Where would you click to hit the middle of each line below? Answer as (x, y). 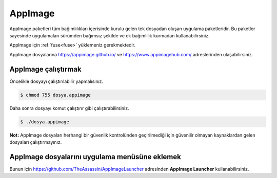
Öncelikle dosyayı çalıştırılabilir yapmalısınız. (56, 81)
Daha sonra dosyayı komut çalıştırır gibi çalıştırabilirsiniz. (69, 108)
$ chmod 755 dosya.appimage (55, 95)
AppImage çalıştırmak (45, 69)
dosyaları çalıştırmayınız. (36, 142)
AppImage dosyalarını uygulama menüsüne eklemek (95, 157)
